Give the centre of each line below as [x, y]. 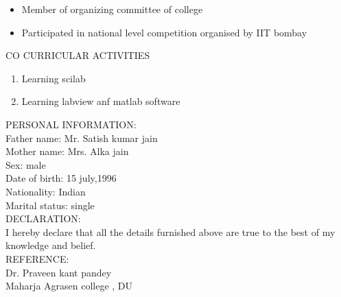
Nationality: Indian [46, 191]
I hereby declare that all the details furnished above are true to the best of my [170, 231]
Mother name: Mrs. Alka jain [67, 151]
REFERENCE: [37, 258]
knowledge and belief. [51, 245]
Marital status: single [50, 205]
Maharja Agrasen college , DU [69, 286]
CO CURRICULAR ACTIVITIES [78, 55]
